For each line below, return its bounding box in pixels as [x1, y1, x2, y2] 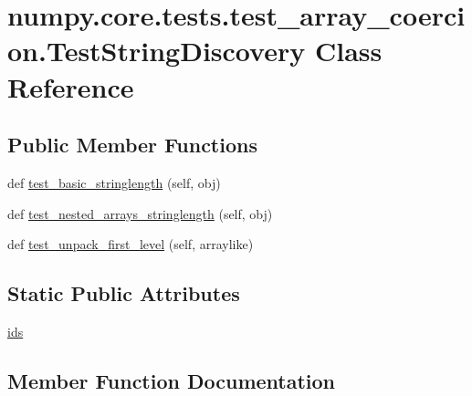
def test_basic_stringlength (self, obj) [7, 172, 221, 192]
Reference [7, 68, 134, 105]
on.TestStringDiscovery [7, 32, 306, 69]
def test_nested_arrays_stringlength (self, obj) [7, 203, 273, 223]
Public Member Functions [7, 130, 257, 159]
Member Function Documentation [7, 366, 336, 394]
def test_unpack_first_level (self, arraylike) [7, 234, 254, 254]
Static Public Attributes [7, 279, 240, 307]
